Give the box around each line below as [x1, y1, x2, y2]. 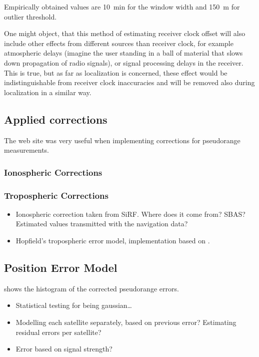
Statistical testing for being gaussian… [15, 300, 132, 310]
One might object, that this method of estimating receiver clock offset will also [4, 28, 245, 39]
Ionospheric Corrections [4, 166, 102, 178]
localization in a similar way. [4, 87, 91, 97]
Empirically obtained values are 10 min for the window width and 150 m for [4, 2, 240, 12]
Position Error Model [4, 259, 117, 275]
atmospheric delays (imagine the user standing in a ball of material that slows [4, 48, 243, 58]
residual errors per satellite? [15, 326, 101, 337]
